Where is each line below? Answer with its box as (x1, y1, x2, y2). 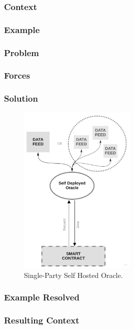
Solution (4, 92, 38, 105)
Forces (4, 69, 30, 82)
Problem (4, 46, 39, 59)
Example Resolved (4, 291, 79, 303)
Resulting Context (4, 314, 79, 326)
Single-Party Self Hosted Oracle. (24, 269, 123, 280)
